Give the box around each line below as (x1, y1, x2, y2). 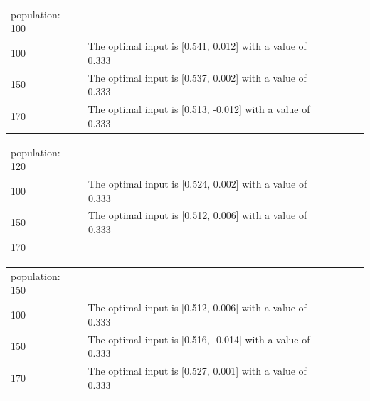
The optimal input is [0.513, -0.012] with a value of (88, 102, 310, 117)
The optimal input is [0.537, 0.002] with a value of (88, 70, 307, 85)
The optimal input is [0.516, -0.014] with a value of (88, 331, 310, 346)
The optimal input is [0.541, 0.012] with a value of (88, 38, 307, 53)
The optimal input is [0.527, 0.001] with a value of (88, 363, 307, 378)
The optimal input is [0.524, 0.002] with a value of (88, 176, 307, 191)
